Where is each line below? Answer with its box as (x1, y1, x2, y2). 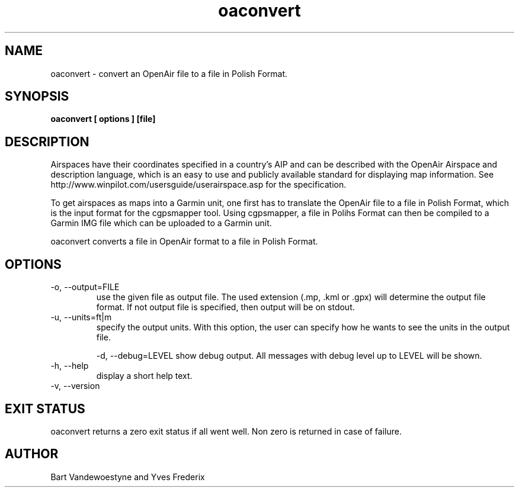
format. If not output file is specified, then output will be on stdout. (96, 302, 355, 313)
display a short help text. (96, 371, 193, 381)
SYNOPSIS (5, 89, 69, 104)
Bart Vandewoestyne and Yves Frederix (50, 471, 205, 482)
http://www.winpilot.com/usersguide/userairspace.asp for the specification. (50, 179, 347, 190)
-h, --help (50, 361, 89, 371)
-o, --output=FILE (50, 282, 120, 292)
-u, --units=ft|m (50, 312, 112, 323)
